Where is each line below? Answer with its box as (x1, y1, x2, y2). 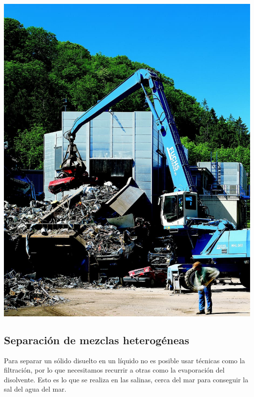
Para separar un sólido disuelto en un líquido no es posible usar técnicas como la (4, 355, 245, 365)
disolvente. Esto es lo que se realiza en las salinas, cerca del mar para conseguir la (4, 374, 249, 384)
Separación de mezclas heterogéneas (4, 332, 190, 347)
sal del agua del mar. (4, 384, 66, 394)
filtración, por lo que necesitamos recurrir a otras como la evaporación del (4, 365, 225, 375)
